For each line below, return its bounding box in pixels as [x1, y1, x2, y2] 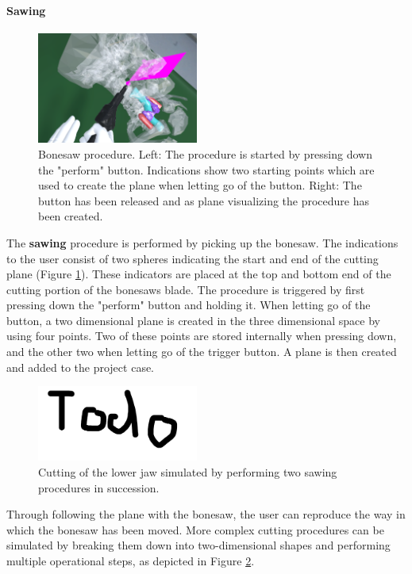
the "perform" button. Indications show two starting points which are [38, 161, 375, 178]
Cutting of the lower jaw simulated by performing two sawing [38, 464, 337, 480]
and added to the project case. [6, 358, 155, 375]
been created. [38, 208, 103, 224]
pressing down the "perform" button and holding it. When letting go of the [6, 297, 371, 313]
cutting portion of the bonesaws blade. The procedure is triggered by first [6, 281, 365, 297]
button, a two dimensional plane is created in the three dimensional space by [6, 312, 380, 328]
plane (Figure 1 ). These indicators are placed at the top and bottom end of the [6, 266, 391, 282]
